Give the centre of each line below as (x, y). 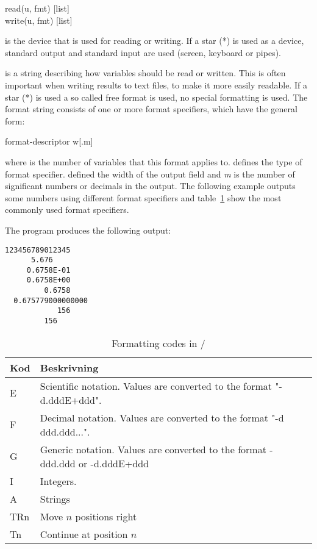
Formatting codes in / (158, 343)
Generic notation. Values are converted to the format (153, 449)
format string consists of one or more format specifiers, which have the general (151, 109)
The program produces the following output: (88, 230)
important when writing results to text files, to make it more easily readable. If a (156, 84)
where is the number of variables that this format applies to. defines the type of (154, 161)
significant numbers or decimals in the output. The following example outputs (150, 186)
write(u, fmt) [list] (39, 20)
